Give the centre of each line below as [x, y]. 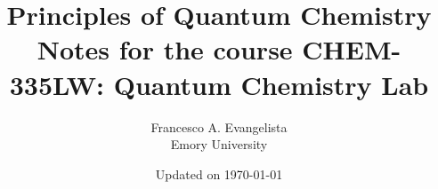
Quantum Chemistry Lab [271, 84]
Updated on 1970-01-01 [219, 173]
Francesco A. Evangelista [219, 126]
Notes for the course [165, 49]
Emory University [219, 144]
